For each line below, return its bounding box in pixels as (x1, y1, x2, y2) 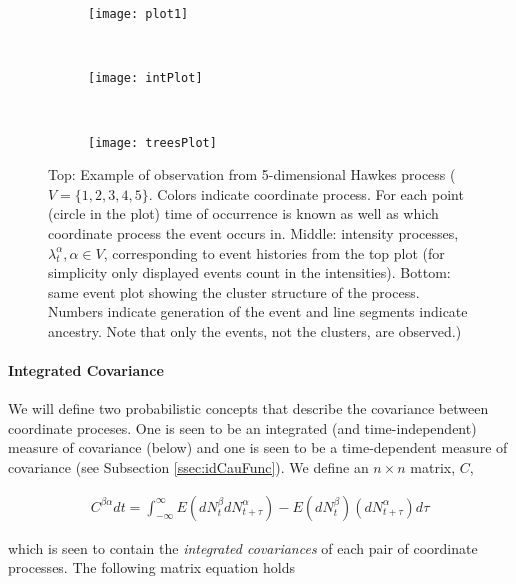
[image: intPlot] (88, 71, 203, 86)
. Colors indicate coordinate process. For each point (148, 183, 464, 204)
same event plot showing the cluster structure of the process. (48, 281, 420, 302)
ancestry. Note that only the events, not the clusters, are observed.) (48, 320, 462, 341)
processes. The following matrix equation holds (8, 557, 295, 578)
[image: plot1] (88, 7, 189, 21)
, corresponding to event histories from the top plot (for (103, 242, 445, 263)
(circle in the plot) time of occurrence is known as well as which (48, 203, 439, 224)
